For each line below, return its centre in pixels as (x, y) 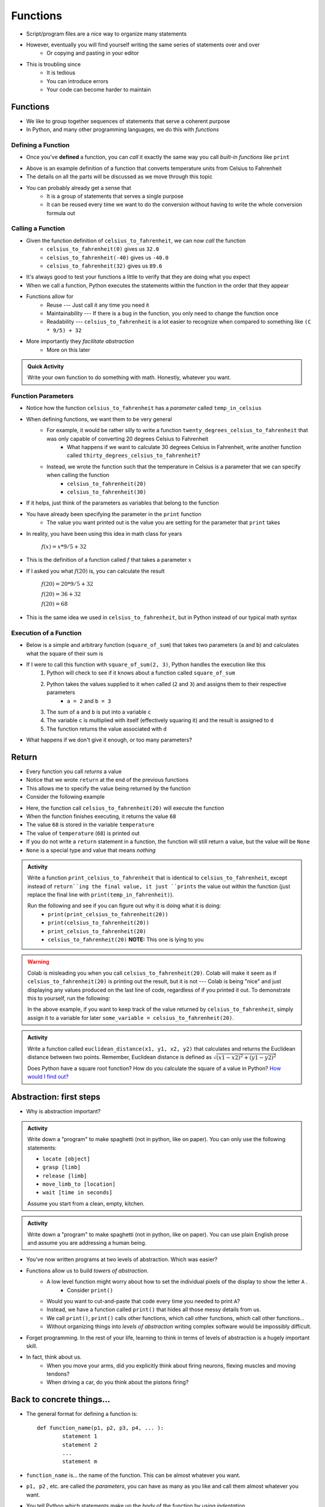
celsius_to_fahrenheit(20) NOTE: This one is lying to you (126, 940)
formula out (61, 213)
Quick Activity (46, 366)
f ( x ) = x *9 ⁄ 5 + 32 (64, 546)
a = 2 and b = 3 (89, 701)
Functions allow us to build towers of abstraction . (87, 1270)
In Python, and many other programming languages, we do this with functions (122, 130)
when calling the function (78, 475)
